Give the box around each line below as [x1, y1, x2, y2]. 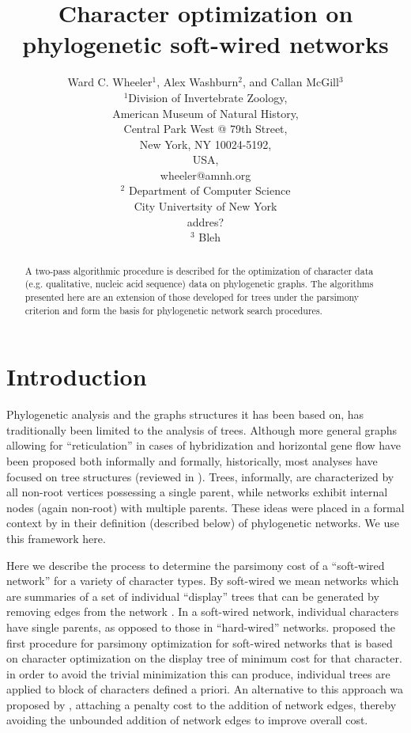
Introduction [6, 360, 147, 393]
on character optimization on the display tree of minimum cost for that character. [6, 650, 402, 667]
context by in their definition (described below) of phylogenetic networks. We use [6, 515, 399, 531]
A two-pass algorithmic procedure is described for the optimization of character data [25, 264, 374, 277]
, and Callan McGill [243, 74, 339, 90]
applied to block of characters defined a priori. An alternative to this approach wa [6, 681, 404, 697]
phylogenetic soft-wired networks [22, 28, 389, 60]
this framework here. [6, 530, 106, 546]
